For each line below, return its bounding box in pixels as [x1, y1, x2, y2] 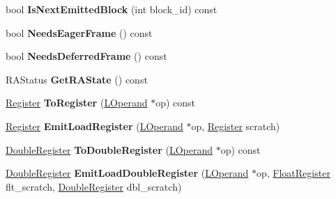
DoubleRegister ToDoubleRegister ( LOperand [6, 142, 213, 157]
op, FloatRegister [256, 166, 330, 180]
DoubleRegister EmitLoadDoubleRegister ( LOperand [6, 166, 249, 180]
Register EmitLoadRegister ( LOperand [6, 118, 183, 133]
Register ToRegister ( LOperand [6, 95, 148, 110]
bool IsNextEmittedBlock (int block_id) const [6, 2, 217, 16]
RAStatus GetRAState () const [6, 72, 148, 86]
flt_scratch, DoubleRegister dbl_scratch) [6, 179, 182, 193]
